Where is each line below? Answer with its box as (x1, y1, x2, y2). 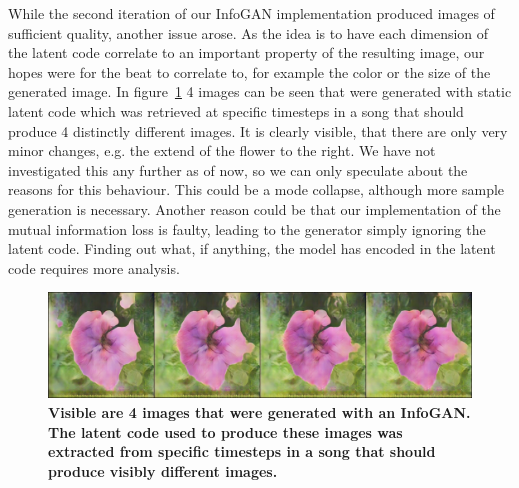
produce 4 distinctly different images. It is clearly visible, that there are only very (8, 120, 508, 141)
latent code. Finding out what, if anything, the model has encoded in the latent (8, 238, 496, 259)
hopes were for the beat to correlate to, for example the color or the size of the (8, 61, 491, 82)
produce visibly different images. (48, 460, 278, 481)
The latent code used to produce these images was (48, 421, 403, 442)
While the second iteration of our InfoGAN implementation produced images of (8, 3, 495, 23)
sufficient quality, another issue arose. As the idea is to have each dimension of (8, 22, 489, 43)
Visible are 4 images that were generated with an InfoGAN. (48, 401, 471, 422)
